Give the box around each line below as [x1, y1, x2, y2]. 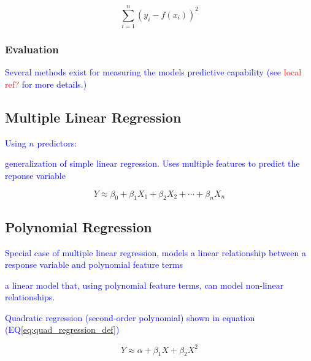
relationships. [5, 291, 55, 303]
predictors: [37, 136, 77, 149]
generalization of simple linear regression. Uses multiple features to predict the [5, 157, 300, 170]
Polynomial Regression [5, 217, 152, 236]
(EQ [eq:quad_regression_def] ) [5, 323, 120, 336]
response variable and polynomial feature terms [5, 258, 183, 271]
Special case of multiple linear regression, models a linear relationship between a [5, 246, 306, 259]
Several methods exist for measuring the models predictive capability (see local [5, 66, 302, 78]
